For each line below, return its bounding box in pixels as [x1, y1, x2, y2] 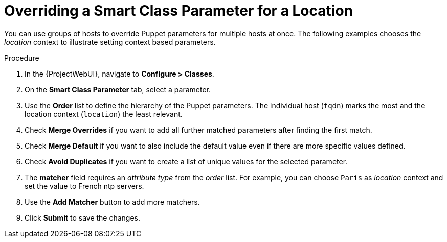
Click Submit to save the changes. [25, 213, 141, 222]
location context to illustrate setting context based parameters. [4, 37, 216, 46]
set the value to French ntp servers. [25, 181, 144, 190]
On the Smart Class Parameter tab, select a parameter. [25, 85, 211, 94]
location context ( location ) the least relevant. [25, 109, 183, 118]
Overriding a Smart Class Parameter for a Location [4, 2, 353, 19]
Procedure [4, 53, 39, 62]
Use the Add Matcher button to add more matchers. [25, 197, 200, 206]
